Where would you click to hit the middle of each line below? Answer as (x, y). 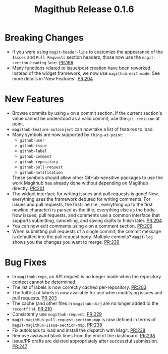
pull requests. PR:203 (34, 298)
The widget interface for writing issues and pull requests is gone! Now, (86, 194)
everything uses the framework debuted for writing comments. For (81, 199)
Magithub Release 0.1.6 (84, 9)
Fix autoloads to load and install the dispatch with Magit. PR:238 (79, 330)
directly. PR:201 (28, 188)
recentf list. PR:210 (32, 308)
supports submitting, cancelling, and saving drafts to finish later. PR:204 (87, 220)
